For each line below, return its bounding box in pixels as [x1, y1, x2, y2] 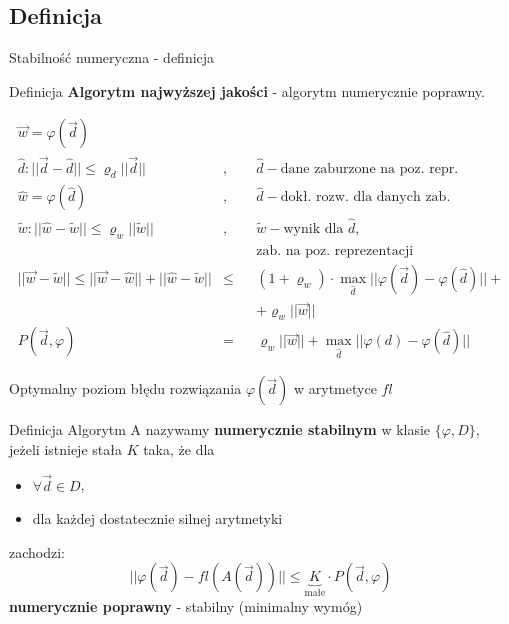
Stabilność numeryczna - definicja [9, 47, 215, 68]
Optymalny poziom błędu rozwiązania [9, 378, 242, 399]
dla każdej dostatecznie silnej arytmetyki [32, 508, 283, 529]
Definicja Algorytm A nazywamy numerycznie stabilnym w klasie [9, 419, 431, 440]
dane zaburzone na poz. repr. [280, 161, 459, 176]
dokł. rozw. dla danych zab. [280, 190, 451, 205]
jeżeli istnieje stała [9, 438, 122, 459]
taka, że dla [143, 438, 215, 459]
